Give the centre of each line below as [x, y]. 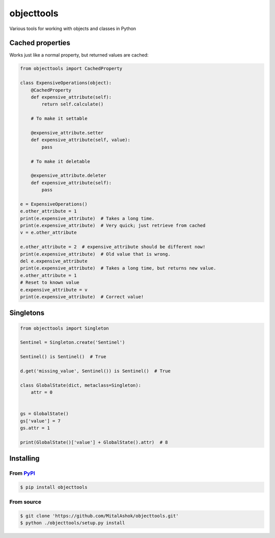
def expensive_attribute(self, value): [81, 140]
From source [25, 502]
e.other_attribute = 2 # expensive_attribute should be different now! [113, 247]
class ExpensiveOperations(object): [66, 83]
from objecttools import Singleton [64, 328]
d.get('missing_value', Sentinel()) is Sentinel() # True [95, 371]
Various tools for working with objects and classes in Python [73, 29]
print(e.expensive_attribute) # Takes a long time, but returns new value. [118, 268]
